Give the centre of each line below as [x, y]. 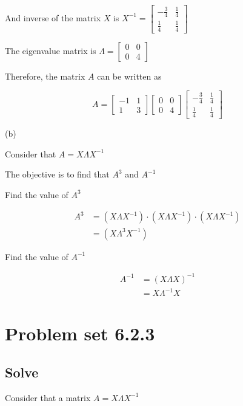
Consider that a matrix [48, 397]
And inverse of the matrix [53, 17]
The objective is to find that [57, 174]
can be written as [129, 76]
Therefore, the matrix [45, 76]
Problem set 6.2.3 [80, 333]
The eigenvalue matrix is [51, 50]
